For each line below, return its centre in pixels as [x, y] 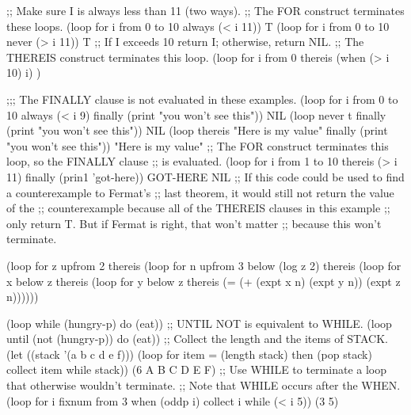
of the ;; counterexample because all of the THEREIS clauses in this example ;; [198, 208]
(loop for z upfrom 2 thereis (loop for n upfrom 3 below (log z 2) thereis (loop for [204, 265]
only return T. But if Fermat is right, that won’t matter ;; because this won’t [194, 223]
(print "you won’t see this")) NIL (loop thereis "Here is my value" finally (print [197, 130]
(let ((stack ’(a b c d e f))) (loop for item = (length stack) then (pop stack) [189, 354]
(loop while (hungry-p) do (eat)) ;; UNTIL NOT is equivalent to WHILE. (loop [199, 323]
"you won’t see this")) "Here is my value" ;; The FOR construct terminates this [198, 145]
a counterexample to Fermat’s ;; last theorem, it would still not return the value [200, 192]
